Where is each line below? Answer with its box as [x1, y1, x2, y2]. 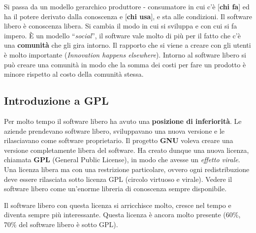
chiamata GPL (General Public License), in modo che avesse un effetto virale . [4, 154, 240, 165]
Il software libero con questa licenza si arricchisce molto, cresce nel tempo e [4, 200, 231, 210]
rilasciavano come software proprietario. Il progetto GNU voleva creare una [4, 135, 233, 146]
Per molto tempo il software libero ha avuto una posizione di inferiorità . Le [4, 116, 242, 126]
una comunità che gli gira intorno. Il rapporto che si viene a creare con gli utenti [4, 40, 251, 50]
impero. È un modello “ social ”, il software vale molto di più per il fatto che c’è [4, 30, 241, 40]
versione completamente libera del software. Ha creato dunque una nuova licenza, [4, 145, 249, 155]
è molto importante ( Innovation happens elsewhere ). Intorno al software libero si [4, 49, 246, 59]
